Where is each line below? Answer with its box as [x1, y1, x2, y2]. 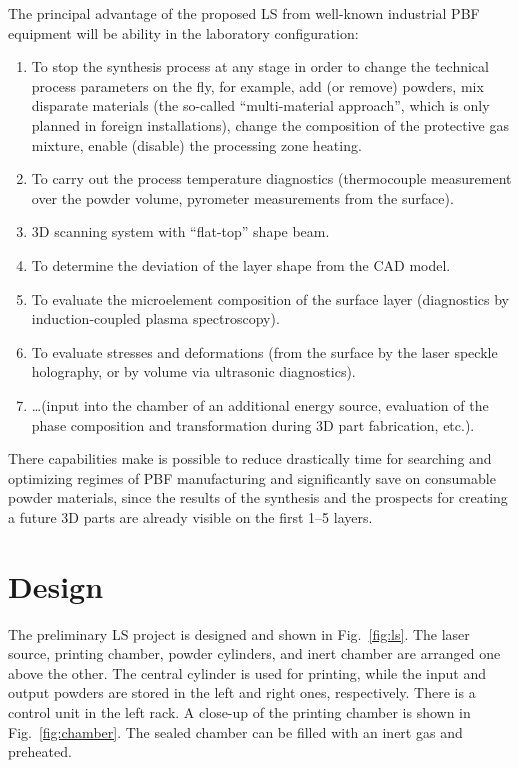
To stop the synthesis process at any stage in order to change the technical [31, 56, 489, 77]
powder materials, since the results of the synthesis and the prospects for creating [8, 487, 508, 508]
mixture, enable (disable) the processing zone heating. [31, 134, 362, 155]
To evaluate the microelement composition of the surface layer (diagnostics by [31, 288, 509, 309]
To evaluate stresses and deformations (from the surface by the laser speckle [31, 341, 498, 362]
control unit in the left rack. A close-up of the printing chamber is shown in [8, 701, 471, 722]
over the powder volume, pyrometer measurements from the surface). [31, 187, 454, 208]
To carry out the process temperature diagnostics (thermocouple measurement [31, 168, 512, 189]
